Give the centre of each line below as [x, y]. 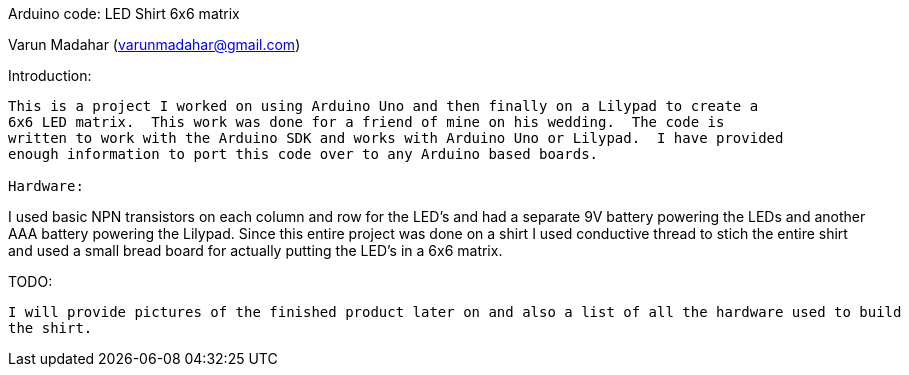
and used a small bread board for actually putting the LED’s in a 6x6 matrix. [255, 250]
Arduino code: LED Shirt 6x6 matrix [124, 13]
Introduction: [50, 75]
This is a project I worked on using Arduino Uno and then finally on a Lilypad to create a [383, 106]
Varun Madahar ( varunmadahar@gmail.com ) [154, 44]
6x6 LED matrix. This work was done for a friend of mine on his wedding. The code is [366, 122]
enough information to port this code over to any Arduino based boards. [303, 154]
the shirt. [50, 328]
